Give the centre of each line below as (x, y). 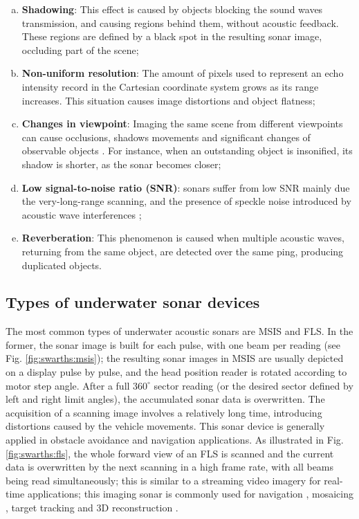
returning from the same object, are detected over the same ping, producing (183, 251)
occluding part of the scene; (80, 49)
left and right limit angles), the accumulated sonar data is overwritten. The (165, 399)
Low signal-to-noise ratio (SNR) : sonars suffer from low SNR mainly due (186, 187)
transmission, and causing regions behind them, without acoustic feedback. (180, 22)
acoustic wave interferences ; (82, 214)
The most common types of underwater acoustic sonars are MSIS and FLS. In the (179, 331)
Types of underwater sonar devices (133, 302)
